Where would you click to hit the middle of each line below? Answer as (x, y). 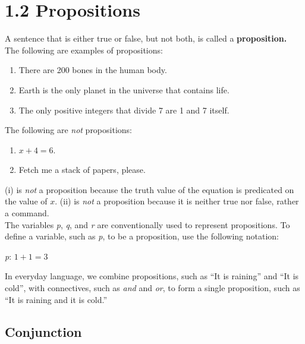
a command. (27, 213)
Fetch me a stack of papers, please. (82, 170)
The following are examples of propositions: (84, 50)
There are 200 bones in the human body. (93, 70)
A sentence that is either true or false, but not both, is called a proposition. (146, 38)
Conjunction (43, 331)
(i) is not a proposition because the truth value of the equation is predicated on (150, 189)
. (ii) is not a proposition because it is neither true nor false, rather (177, 201)
